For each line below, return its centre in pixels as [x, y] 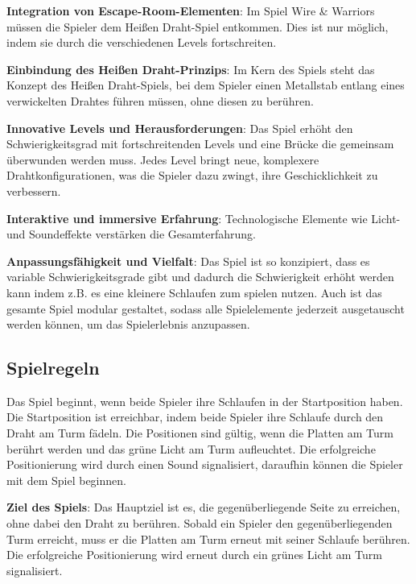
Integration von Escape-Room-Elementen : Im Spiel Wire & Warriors [191, 10]
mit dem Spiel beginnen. [66, 480]
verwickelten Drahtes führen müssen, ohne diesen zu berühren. [160, 100]
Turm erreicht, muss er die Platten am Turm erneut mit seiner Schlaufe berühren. [208, 538]
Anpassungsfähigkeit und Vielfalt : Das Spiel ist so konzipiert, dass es [188, 261]
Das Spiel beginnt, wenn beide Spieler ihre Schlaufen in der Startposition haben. [205, 401]
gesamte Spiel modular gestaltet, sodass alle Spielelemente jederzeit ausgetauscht [206, 308]
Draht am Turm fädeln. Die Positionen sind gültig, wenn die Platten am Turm [200, 433]
